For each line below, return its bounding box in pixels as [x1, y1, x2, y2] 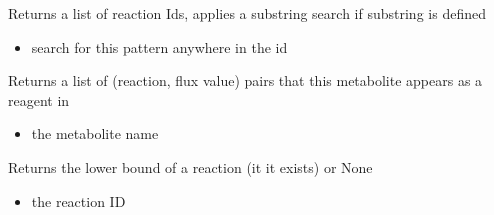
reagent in [8, 89, 70, 110]
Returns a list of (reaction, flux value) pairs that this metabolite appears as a [8, 70, 483, 91]
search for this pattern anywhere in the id [31, 36, 288, 57]
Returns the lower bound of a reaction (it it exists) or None [8, 156, 373, 177]
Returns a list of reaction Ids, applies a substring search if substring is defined [8, 3, 486, 23]
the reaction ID [31, 190, 126, 211]
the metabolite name [31, 123, 159, 144]
